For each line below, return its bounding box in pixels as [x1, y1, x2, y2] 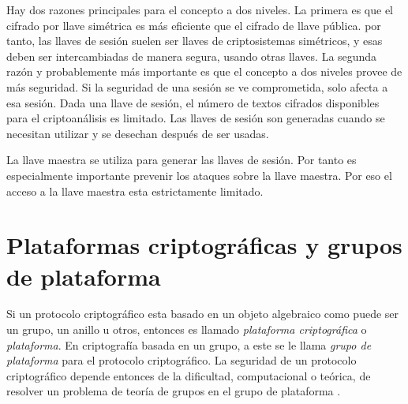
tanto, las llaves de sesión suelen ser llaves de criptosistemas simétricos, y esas [6, 32, 383, 49]
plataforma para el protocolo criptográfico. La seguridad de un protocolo [6, 352, 357, 368]
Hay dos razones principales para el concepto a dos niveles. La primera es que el [6, 2, 394, 17]
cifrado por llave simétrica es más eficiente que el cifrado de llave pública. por [6, 17, 381, 33]
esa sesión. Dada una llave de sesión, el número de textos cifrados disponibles [6, 94, 380, 110]
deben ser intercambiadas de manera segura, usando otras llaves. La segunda [6, 47, 377, 64]
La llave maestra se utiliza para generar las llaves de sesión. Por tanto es [6, 151, 357, 168]
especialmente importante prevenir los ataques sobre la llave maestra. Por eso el [6, 166, 392, 183]
